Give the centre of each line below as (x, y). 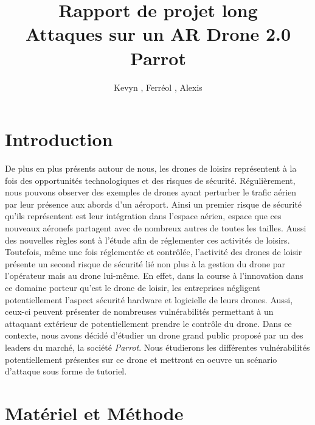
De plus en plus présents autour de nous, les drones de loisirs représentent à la (151, 168)
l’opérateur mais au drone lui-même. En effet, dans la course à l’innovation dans (154, 276)
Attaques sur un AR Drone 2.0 (158, 34)
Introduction (59, 139)
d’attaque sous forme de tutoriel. (66, 371)
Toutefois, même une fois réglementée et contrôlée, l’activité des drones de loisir (154, 252)
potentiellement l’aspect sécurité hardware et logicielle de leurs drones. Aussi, (149, 299)
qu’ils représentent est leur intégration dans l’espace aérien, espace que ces (143, 216)
